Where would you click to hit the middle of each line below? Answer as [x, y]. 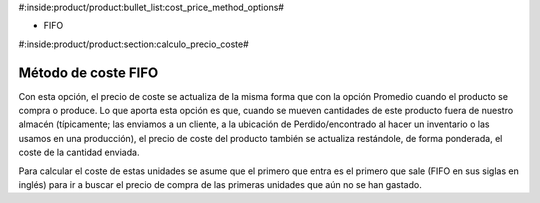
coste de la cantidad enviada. [79, 152]
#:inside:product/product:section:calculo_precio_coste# [133, 44]
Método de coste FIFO [88, 72]
